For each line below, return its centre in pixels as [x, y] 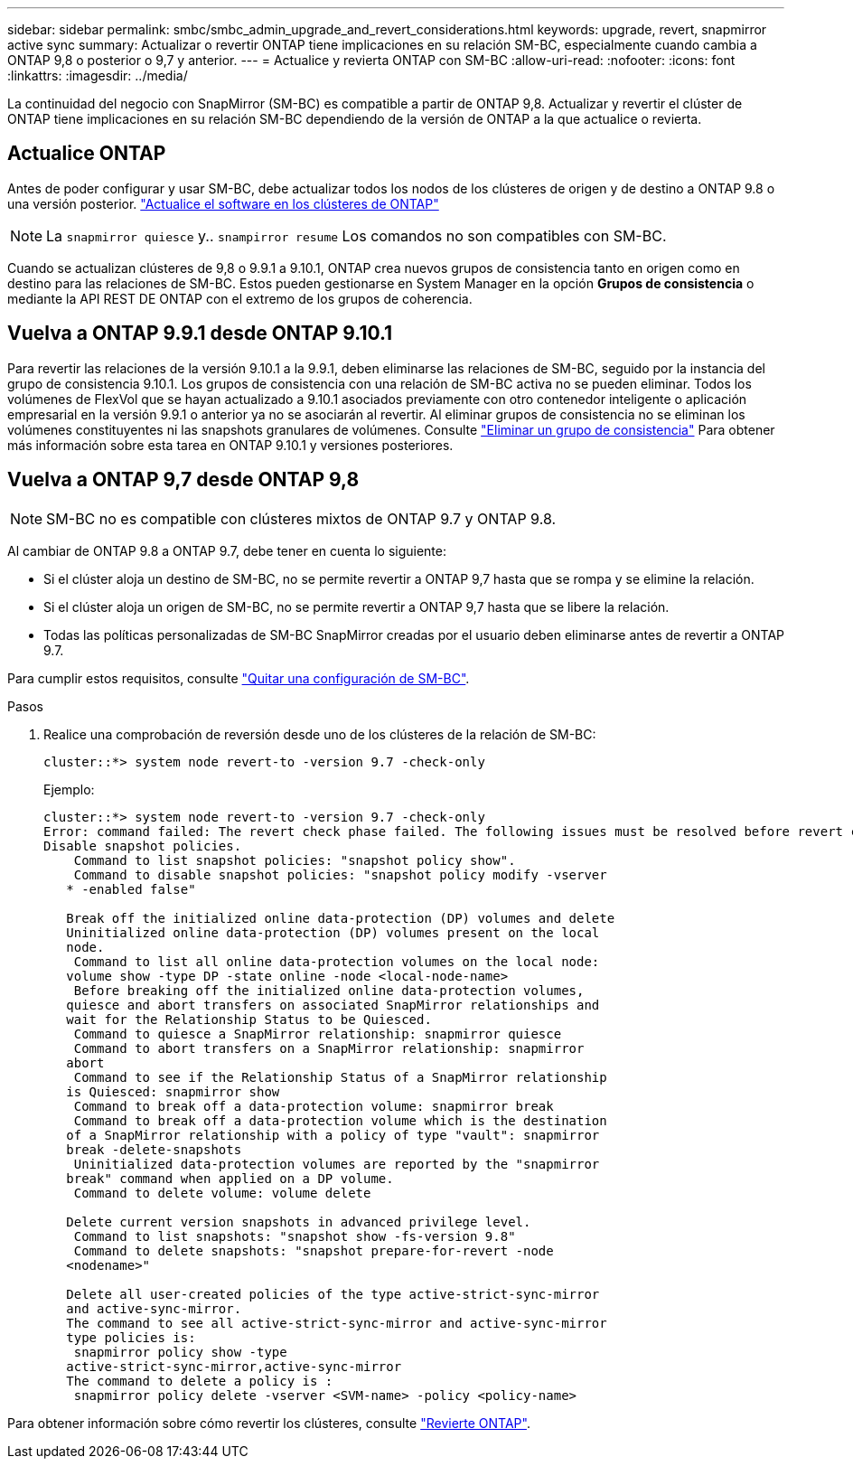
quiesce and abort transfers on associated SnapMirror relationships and [333, 1005]
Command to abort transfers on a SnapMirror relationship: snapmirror [329, 1048]
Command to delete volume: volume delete [222, 1193]
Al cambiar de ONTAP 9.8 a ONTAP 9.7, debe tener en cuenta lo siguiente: [227, 550]
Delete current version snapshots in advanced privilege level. [299, 1222]
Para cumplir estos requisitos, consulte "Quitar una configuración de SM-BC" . [239, 678]
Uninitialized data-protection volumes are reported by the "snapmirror [337, 1164]
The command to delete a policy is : [200, 1381]
